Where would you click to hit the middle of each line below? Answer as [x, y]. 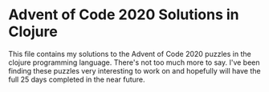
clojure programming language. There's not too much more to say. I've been [134, 62]
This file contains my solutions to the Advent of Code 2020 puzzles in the [130, 54]
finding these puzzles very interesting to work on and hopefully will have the [134, 70]
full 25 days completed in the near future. [77, 79]
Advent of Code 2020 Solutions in [124, 15]
